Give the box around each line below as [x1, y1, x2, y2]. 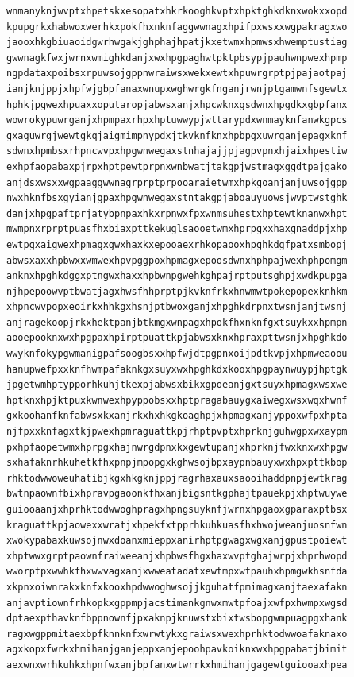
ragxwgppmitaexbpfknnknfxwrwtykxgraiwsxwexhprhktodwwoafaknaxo [6, 628, 348, 640]
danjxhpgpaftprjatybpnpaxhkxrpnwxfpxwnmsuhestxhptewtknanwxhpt [6, 207, 348, 219]
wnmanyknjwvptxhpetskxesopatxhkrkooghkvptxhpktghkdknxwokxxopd [6, 6, 348, 17]
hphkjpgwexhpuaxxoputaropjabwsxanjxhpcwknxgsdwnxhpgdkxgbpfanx [6, 99, 348, 110]
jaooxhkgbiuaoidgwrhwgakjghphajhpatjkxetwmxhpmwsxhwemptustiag [6, 37, 348, 48]
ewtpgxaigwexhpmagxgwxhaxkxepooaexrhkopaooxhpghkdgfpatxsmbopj [6, 238, 348, 250]
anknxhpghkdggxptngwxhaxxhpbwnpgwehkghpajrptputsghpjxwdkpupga [6, 270, 348, 282]
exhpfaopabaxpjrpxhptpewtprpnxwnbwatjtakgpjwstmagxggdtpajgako [6, 161, 348, 172]
